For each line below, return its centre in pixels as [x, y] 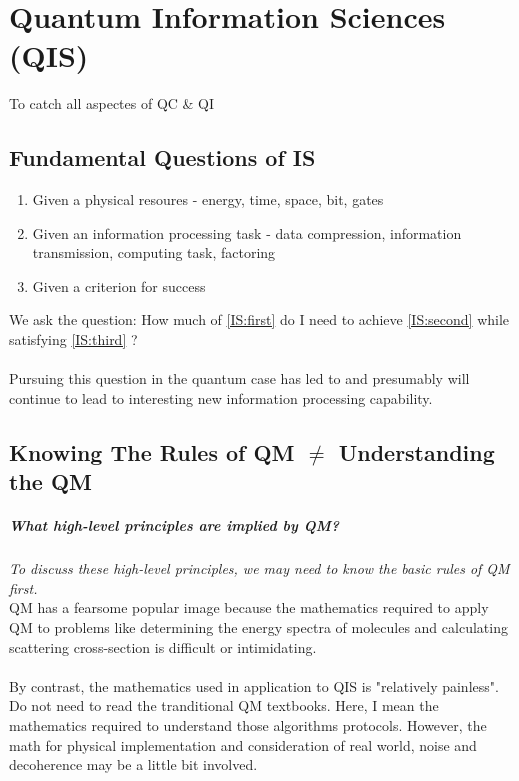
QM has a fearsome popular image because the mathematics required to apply [249, 607]
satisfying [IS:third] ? [73, 339]
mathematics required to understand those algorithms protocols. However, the [248, 724]
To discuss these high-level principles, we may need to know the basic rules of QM [259, 568]
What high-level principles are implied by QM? [174, 525]
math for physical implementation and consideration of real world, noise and [243, 744]
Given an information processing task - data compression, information [247, 232]
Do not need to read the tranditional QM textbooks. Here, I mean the [224, 705]
